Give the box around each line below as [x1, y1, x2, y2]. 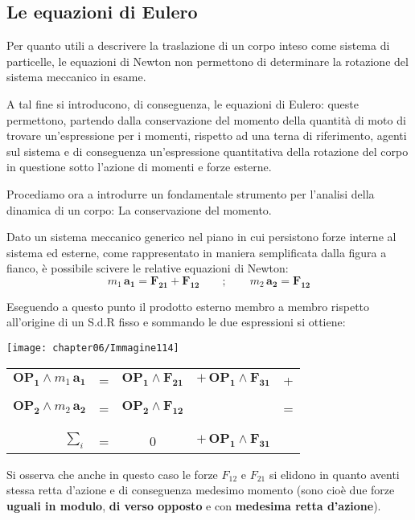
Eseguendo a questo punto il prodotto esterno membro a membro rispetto [6, 297, 370, 314]
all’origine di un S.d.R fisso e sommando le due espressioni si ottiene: [6, 313, 346, 330]
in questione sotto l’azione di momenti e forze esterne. [6, 158, 272, 175]
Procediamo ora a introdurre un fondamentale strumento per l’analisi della [6, 185, 375, 202]
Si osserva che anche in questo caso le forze [6, 465, 218, 482]
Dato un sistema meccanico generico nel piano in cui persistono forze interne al [6, 228, 397, 245]
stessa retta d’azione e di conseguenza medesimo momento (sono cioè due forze [6, 481, 395, 498]
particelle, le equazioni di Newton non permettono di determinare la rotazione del [6, 52, 409, 69]
